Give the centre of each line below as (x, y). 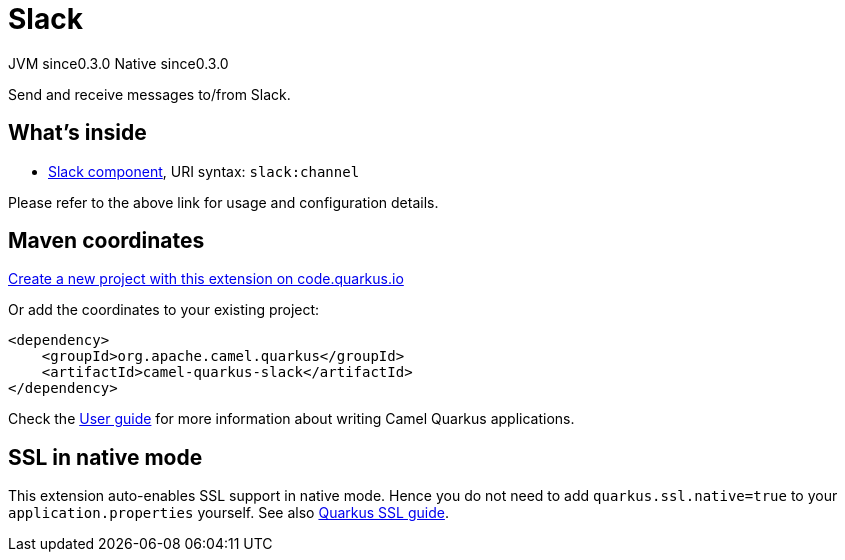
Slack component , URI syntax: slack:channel (204, 171)
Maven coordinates (106, 241)
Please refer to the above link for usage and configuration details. (223, 202)
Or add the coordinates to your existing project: (164, 310)
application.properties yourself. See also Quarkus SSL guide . (228, 513)
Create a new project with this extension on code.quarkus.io (206, 279)
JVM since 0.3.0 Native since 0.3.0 (118, 63)
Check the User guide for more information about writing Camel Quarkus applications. (291, 419)
